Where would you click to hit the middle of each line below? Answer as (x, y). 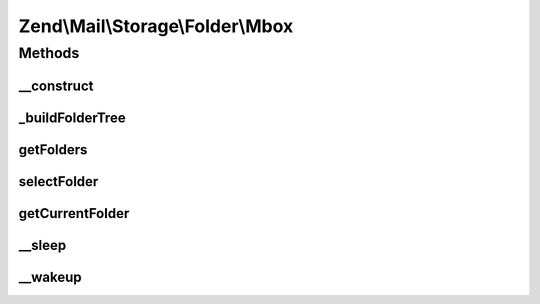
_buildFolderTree (72, 117)
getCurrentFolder (74, 213)
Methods (49, 53)
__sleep (42, 245)
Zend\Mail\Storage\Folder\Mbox (156, 26)
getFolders (53, 149)
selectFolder (58, 181)
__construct (56, 85)
